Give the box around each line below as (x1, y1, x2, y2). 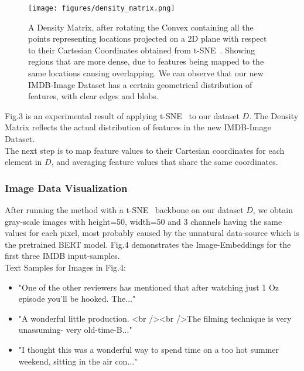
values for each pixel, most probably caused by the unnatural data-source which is (5, 227, 299, 239)
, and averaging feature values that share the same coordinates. (51, 156, 278, 168)
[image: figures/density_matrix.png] (28, 4, 175, 12)
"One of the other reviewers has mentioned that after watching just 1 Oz (18, 281, 279, 293)
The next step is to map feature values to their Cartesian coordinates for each (5, 144, 285, 156)
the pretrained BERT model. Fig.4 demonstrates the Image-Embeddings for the (5, 238, 291, 250)
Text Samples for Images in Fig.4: (5, 261, 126, 273)
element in (5, 156, 42, 168)
